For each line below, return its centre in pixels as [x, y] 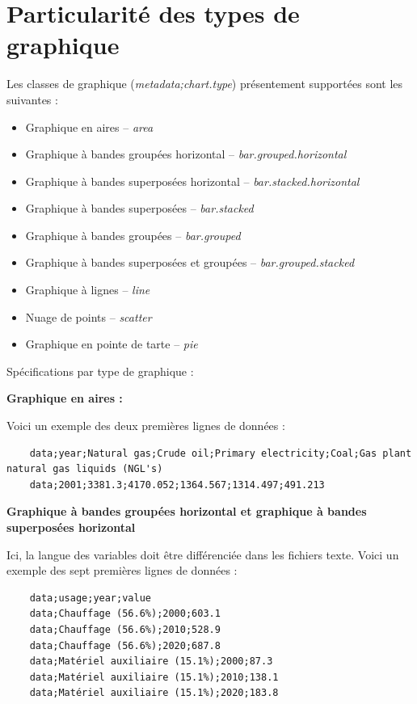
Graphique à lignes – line [88, 290]
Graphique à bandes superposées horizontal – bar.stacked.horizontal [192, 181]
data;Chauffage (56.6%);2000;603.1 [125, 614]
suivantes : [32, 99]
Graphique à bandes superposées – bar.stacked [139, 208]
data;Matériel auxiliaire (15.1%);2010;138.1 [154, 677]
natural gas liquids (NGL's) [85, 469]
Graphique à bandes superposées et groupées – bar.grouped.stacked [190, 262]
